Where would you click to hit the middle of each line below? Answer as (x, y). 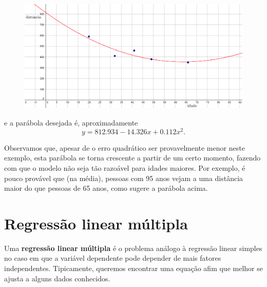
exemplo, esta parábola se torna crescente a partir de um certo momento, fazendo (132, 158)
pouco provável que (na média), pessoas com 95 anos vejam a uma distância (124, 178)
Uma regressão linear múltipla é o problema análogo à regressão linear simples (133, 248)
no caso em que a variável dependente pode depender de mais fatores (113, 258)
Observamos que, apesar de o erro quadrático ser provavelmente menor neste (125, 147)
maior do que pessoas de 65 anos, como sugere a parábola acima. (106, 188)
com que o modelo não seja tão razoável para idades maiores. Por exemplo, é (125, 167)
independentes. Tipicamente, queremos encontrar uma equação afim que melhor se (133, 268)
